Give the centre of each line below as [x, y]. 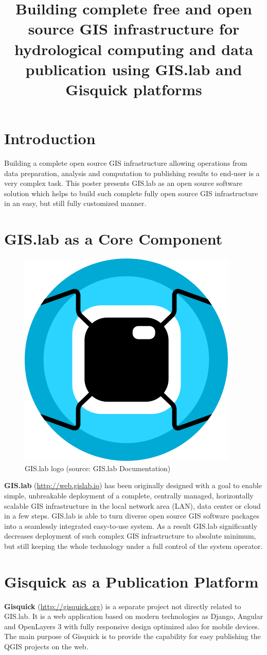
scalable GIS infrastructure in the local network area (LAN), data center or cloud [132, 505]
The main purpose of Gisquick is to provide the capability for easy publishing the [132, 636]
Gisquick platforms [134, 89]
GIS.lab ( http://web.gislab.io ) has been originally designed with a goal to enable [133, 485]
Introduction [50, 138]
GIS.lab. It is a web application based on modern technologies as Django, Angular [134, 616]
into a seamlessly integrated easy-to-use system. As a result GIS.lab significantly [131, 525]
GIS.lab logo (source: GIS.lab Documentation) [98, 468]
